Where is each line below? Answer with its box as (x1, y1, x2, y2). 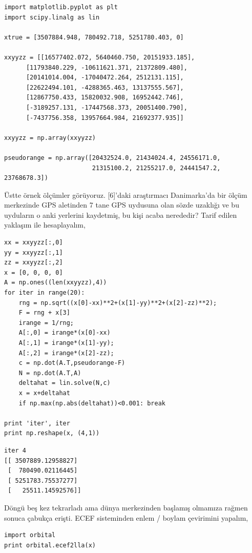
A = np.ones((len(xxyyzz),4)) (4, 279, 107, 286)
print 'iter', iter (4, 419, 70, 427)
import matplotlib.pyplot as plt (4, 4, 118, 11)
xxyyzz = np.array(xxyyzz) (4, 134, 96, 141)
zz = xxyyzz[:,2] (4, 259, 63, 267)
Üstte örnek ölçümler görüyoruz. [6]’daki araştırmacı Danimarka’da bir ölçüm (4, 189, 247, 200)
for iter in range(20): (4, 289, 85, 297)
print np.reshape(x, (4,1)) (4, 429, 100, 437)
